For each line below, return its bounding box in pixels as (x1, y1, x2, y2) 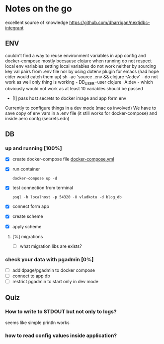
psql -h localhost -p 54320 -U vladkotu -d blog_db (12, 195, 122, 200)
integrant (5, 24, 24, 30)
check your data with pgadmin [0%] (5, 256, 94, 263)
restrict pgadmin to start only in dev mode (12, 279, 98, 285)
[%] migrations (12, 233, 43, 239)
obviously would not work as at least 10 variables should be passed (5, 85, 143, 91)
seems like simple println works (5, 320, 70, 326)
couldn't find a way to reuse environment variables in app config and (5, 52, 146, 58)
